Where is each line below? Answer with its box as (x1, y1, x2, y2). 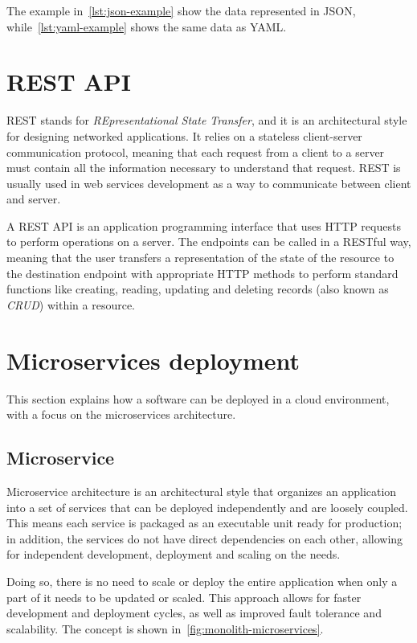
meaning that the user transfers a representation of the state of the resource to (6, 249, 395, 266)
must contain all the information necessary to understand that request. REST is (6, 159, 401, 176)
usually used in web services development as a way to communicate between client (6, 174, 411, 191)
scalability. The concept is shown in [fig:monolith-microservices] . (6, 620, 324, 637)
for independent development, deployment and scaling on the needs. (6, 546, 341, 563)
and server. (6, 190, 61, 207)
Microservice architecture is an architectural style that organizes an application (6, 482, 397, 499)
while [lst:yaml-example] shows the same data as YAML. (6, 18, 287, 35)
